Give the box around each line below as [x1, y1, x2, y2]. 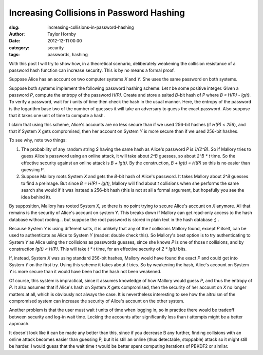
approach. [9, 321, 30, 327]
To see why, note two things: [9, 137, 67, 143]
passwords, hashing [47, 52, 88, 58]
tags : [9, 52, 20, 58]
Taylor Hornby [47, 31, 76, 37]
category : [9, 44, 30, 51]
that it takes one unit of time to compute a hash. [9, 113, 105, 118]
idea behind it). [21, 194, 52, 200]
